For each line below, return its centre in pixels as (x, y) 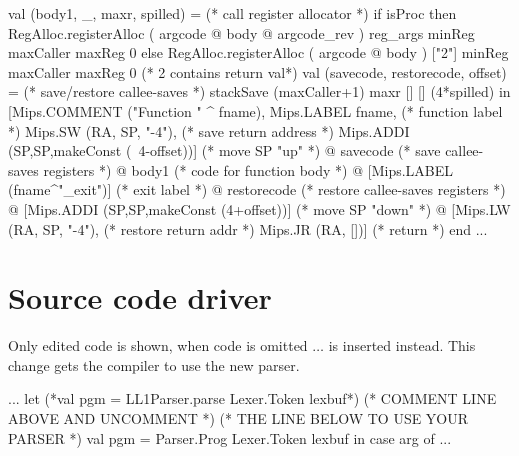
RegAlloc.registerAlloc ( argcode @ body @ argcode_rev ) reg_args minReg (241, 32)
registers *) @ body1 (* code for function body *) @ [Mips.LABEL (248, 169)
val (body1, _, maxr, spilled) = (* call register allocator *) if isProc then (232, 13)
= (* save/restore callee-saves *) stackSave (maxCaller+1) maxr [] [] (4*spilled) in (259, 91)
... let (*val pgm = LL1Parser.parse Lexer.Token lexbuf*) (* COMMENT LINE (252, 398)
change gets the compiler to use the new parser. (154, 364)
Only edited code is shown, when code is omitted (158, 345)
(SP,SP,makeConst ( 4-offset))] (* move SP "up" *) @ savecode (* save (224, 150)
